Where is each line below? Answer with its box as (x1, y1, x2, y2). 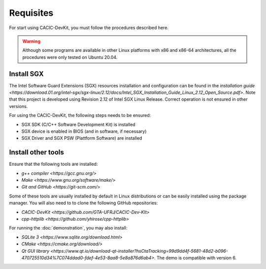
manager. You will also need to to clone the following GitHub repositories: (9, 200, 158, 206)
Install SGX (9, 70, 44, 78)
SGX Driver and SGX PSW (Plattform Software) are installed (21, 135, 142, 141)
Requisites (9, 7, 54, 18)
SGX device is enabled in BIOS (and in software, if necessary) (21, 128, 147, 134)
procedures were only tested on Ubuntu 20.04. (22, 54, 118, 60)
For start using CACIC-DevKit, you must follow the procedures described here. (9, 25, 168, 31)
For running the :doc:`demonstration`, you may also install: (9, 225, 128, 231)
